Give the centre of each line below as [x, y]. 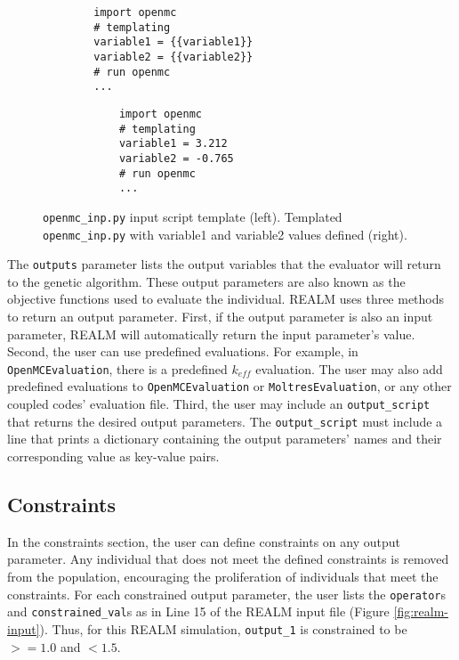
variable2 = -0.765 [176, 158]
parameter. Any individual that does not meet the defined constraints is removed [228, 559]
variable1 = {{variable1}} [173, 42]
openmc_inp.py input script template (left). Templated [193, 216]
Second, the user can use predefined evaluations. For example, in [183, 351]
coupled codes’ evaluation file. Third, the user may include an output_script [219, 404]
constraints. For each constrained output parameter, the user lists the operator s [227, 594]
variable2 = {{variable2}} [173, 57]
